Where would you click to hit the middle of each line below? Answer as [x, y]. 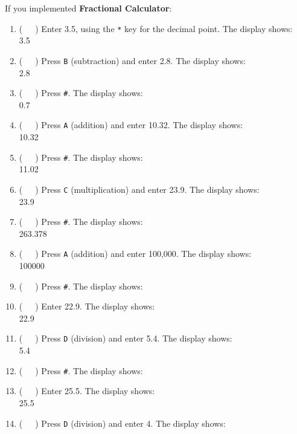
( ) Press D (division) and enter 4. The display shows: [122, 423]
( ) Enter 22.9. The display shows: [87, 306]
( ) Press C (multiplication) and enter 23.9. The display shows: [139, 189]
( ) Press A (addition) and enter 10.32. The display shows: [131, 125]
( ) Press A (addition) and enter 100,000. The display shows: [135, 254]
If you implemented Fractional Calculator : [88, 8]
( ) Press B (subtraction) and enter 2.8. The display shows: [132, 60]
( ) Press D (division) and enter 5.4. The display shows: [126, 338]
